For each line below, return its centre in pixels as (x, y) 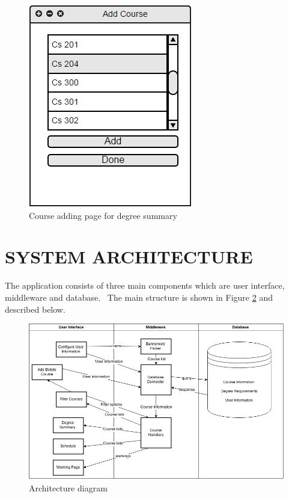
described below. (35, 309)
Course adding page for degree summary (103, 215)
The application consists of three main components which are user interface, (145, 285)
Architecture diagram (68, 487)
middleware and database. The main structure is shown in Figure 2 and (139, 297)
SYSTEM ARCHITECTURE (129, 257)
